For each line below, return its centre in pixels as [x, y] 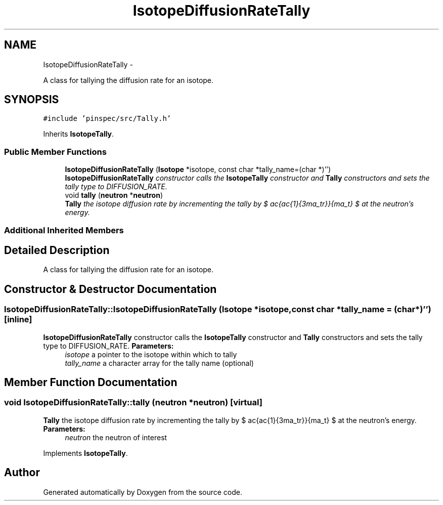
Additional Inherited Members [64, 230]
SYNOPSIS [32, 100]
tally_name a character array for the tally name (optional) [159, 363]
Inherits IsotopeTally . [79, 134]
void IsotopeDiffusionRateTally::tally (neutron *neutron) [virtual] [133, 403]
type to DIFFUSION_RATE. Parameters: [108, 346]
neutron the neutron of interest [116, 437]
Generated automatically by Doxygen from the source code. [143, 492]
